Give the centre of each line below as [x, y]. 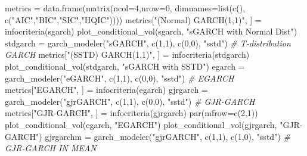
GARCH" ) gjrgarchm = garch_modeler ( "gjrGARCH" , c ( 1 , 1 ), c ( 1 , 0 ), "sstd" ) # [148, 136]
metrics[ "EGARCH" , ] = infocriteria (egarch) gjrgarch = [106, 90]
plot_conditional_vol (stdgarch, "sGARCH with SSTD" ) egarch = [125, 66]
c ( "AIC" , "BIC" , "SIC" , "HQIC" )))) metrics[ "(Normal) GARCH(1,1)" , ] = [133, 19]
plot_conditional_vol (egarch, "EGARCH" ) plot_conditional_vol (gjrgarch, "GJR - [154, 124]
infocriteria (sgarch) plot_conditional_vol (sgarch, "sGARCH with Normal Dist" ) [151, 31]
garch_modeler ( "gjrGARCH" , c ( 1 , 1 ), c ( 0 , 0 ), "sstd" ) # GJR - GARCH [130, 101]
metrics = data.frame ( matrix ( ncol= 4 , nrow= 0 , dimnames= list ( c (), [125, 8]
